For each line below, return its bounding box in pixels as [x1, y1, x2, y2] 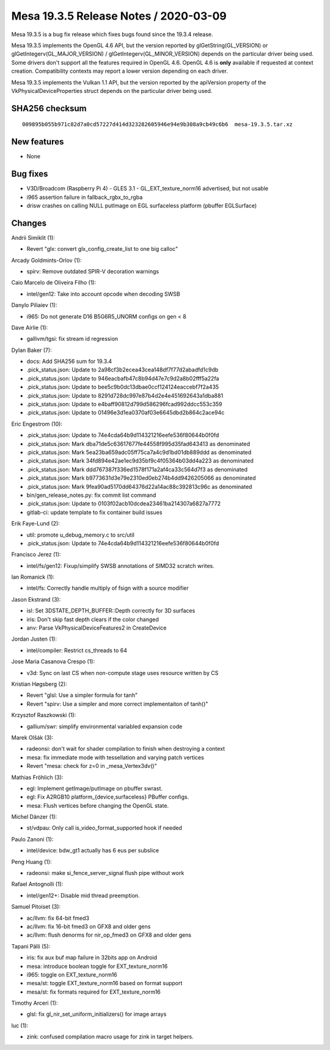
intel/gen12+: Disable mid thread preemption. [26, 892, 140, 899]
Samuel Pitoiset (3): [11, 903, 61, 910]
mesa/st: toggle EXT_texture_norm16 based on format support [26, 980, 183, 987]
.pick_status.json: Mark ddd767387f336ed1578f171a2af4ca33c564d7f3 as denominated [26, 466, 248, 473]
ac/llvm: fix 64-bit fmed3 [26, 914, 90, 922]
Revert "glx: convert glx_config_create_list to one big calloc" [26, 245, 178, 253]
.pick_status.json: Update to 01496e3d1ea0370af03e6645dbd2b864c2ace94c [26, 409, 225, 416]
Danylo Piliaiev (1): [11, 302, 57, 309]
